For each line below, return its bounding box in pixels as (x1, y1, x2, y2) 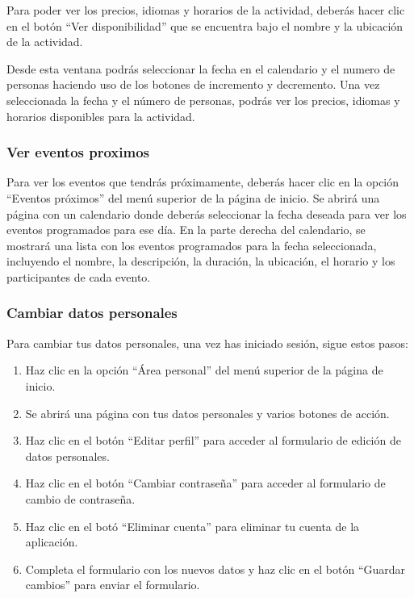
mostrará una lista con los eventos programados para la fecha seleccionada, (6, 236, 377, 253)
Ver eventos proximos (6, 142, 150, 162)
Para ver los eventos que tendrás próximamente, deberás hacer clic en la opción (6, 174, 399, 190)
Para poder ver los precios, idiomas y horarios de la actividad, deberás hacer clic (6, 2, 405, 18)
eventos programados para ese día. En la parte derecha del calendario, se (6, 221, 366, 238)
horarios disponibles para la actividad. (6, 107, 195, 124)
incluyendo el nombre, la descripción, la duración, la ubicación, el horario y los (6, 253, 395, 270)
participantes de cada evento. (6, 268, 151, 285)
